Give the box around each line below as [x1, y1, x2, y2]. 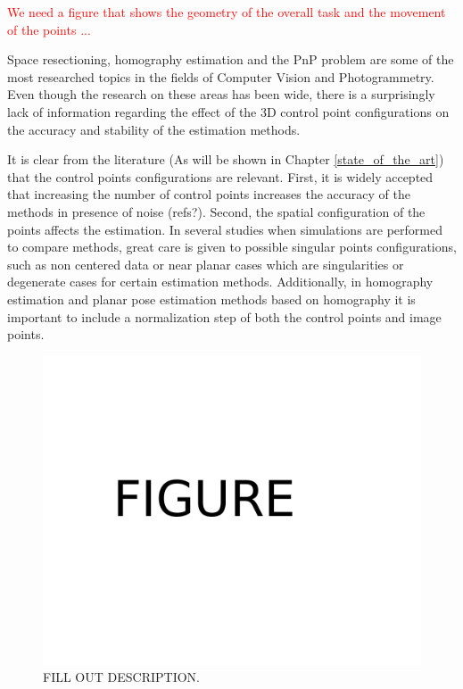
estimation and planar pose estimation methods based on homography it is [7, 289, 416, 308]
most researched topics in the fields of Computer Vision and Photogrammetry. [7, 67, 434, 86]
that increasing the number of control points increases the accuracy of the [7, 185, 410, 203]
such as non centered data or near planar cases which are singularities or [7, 254, 404, 273]
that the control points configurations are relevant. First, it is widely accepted [7, 167, 434, 186]
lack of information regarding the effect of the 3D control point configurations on [7, 102, 450, 120]
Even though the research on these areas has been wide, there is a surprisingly [7, 85, 435, 104]
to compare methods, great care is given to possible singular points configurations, [7, 237, 457, 256]
